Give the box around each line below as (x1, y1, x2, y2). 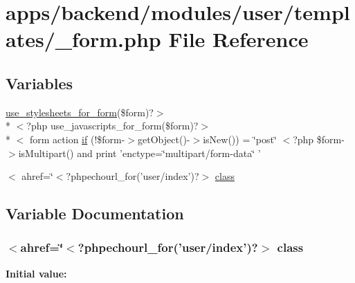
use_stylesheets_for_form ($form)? (6, 104, 154, 119)
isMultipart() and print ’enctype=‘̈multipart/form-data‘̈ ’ (18, 145, 261, 160)
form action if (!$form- (29, 131, 125, 146)
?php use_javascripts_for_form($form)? (26, 118, 199, 133)
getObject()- (138, 131, 190, 146)
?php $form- (293, 131, 345, 146)
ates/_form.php (6, 25, 161, 53)
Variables (6, 72, 73, 93)
